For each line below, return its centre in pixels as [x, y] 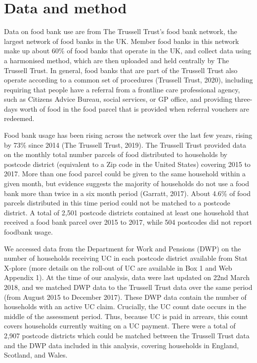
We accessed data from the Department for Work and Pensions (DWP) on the [123, 248]
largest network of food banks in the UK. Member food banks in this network [122, 41]
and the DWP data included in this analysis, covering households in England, [122, 345]
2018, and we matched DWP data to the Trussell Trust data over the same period [128, 287]
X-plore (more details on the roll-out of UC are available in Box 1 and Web [118, 267]
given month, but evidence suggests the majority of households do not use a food [127, 183]
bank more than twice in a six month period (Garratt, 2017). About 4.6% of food [127, 193]
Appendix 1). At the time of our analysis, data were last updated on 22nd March [127, 277]
